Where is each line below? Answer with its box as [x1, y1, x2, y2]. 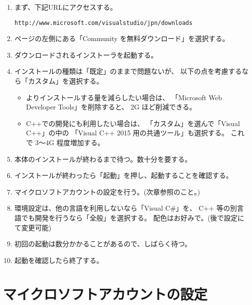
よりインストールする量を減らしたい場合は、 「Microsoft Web [26, 92, 222, 102]
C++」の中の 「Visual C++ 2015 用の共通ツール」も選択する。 [26, 128, 229, 138]
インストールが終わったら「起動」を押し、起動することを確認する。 [14, 170, 233, 180]
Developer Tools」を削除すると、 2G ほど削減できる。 [26, 102, 196, 112]
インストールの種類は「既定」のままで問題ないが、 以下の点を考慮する [14, 66, 242, 76]
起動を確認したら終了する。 [14, 255, 103, 265]
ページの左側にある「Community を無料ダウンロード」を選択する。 [14, 33, 230, 44]
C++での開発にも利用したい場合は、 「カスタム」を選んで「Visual [26, 118, 240, 128]
